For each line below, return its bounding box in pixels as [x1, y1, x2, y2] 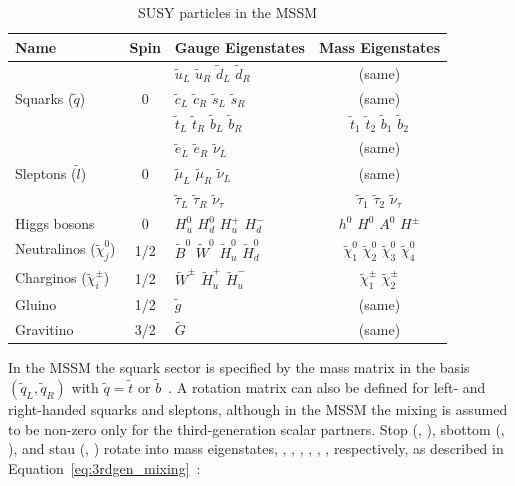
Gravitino [15, 319, 74, 340]
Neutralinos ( [15, 238, 96, 259]
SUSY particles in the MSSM [137, 2, 318, 22]
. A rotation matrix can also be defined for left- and [168, 377, 486, 398]
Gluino [15, 294, 57, 315]
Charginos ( [15, 267, 87, 288]
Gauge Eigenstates [174, 36, 305, 57]
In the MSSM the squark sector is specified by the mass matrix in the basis [8, 357, 470, 378]
